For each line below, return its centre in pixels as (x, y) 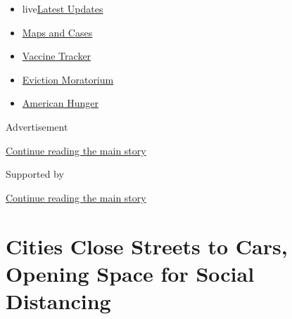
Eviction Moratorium (68, 79)
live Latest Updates (63, 8)
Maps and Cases (57, 32)
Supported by (35, 174)
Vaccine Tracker (57, 56)
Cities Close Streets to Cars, (147, 246)
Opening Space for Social (130, 273)
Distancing (58, 300)
